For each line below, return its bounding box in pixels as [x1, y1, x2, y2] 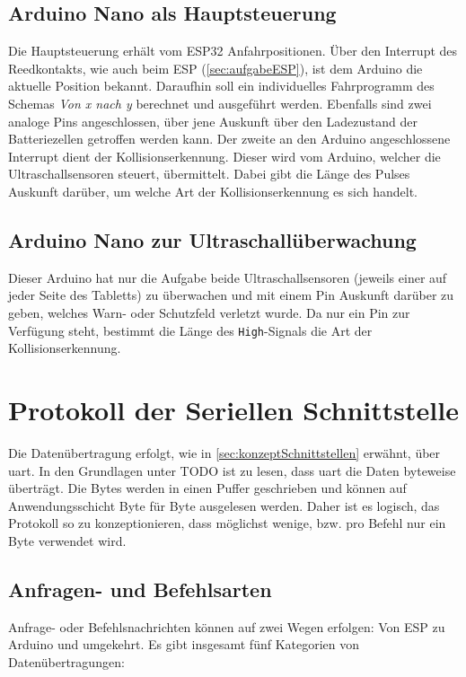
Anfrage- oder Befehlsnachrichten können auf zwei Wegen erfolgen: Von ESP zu [8, 617, 445, 636]
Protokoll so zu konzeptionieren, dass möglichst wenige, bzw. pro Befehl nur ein [8, 514, 446, 532]
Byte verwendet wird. [8, 531, 127, 550]
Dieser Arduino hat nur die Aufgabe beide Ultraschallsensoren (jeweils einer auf [8, 268, 447, 286]
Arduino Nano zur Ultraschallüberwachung [8, 225, 417, 253]
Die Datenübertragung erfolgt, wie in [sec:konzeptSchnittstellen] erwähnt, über [8, 443, 441, 462]
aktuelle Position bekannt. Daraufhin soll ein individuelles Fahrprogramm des [8, 76, 435, 95]
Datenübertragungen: [8, 652, 125, 671]
